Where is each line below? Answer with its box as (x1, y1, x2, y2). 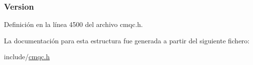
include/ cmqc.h (4, 52, 50, 62)
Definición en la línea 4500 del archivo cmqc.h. (4, 19, 143, 29)
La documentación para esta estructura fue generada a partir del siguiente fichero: (4, 35, 250, 45)
